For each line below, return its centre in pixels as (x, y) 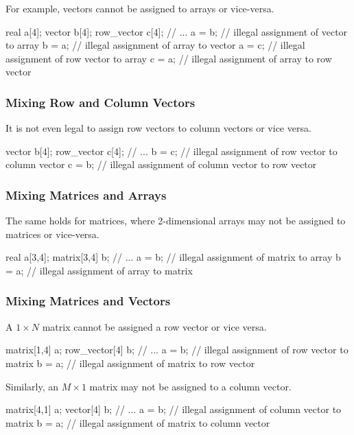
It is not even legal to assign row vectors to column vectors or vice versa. (158, 128)
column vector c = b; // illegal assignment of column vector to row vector (161, 164)
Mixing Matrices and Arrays (86, 195)
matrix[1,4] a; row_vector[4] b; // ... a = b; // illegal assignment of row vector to (177, 350)
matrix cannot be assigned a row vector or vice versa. (154, 326)
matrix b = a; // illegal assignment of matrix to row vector (130, 363)
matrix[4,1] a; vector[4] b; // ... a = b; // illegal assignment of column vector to (174, 409)
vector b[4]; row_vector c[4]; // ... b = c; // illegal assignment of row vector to (172, 151)
